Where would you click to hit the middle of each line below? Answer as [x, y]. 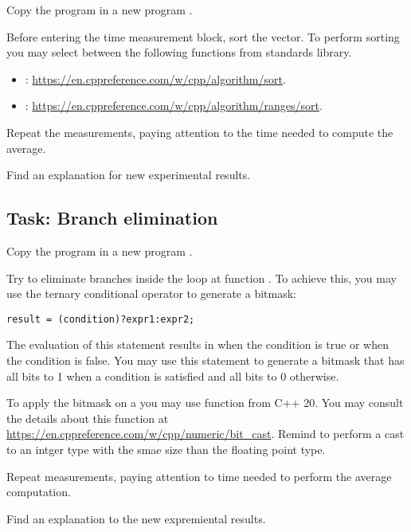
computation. [39, 492]
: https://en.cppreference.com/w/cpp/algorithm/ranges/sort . [174, 106]
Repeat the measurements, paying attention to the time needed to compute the [200, 132]
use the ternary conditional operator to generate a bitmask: [151, 293]
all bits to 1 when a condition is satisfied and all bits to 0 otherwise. [173, 376]
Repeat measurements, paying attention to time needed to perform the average [199, 476]
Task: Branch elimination [112, 218]
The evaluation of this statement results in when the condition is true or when [198, 344]
